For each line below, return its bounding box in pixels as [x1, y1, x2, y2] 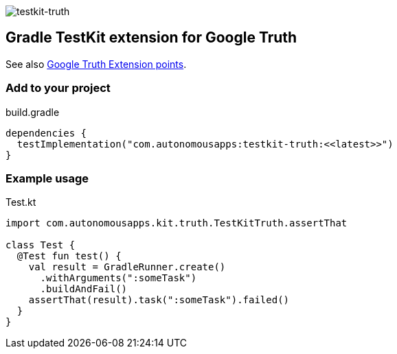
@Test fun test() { [16, 250, 122, 262]
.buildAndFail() [40, 283, 128, 295]
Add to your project [5, 81, 111, 95]
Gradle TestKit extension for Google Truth [5, 29, 297, 47]
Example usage [5, 171, 89, 185]
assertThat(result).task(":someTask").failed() [28, 294, 290, 306]
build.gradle [5, 106, 60, 118]
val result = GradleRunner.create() [28, 261, 226, 273]
